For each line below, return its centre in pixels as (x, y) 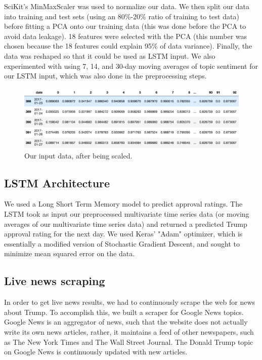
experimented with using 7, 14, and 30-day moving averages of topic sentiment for (131, 66)
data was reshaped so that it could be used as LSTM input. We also (110, 55)
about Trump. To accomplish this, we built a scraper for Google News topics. (124, 312)
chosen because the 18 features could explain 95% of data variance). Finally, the (128, 46)
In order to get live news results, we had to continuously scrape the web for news (130, 302)
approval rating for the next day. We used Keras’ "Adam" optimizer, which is (123, 234)
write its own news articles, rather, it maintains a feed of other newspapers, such (129, 331)
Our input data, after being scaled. (78, 155)
